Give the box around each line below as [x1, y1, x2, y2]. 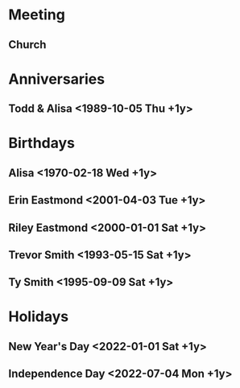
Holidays [8, 308, 69, 326]
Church [8, 38, 47, 52]
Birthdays [8, 134, 75, 152]
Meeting [8, 6, 66, 24]
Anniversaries [8, 70, 106, 88]
